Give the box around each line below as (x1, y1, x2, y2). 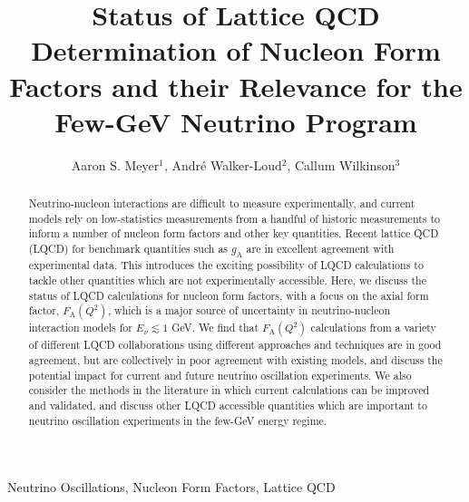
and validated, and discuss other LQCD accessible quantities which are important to (28, 398, 427, 413)
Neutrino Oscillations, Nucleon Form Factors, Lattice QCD (7, 478, 336, 497)
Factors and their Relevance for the (9, 67, 463, 104)
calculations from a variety (310, 320, 436, 335)
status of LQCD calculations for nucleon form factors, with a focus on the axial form (28, 287, 429, 303)
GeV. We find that (171, 320, 259, 335)
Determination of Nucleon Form (31, 32, 441, 69)
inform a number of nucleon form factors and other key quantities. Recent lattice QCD (28, 226, 439, 241)
